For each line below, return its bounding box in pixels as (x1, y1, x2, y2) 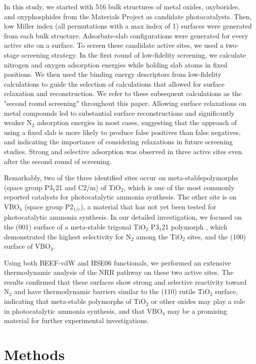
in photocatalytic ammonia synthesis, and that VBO (4, 305, 162, 316)
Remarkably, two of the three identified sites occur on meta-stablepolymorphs (4, 172, 238, 183)
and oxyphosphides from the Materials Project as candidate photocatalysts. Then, (4, 11, 252, 21)
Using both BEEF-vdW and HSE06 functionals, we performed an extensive (4, 257, 231, 267)
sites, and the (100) (187, 231, 246, 241)
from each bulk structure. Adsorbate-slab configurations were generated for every (4, 30, 249, 40)
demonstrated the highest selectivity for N (4, 231, 131, 241)
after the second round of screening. (4, 156, 112, 166)
